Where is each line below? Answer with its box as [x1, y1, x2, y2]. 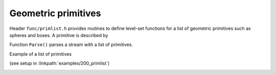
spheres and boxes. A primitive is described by [9, 32, 108, 38]
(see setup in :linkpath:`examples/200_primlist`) [9, 60, 110, 66]
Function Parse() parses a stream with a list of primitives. [9, 42, 133, 48]
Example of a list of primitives [9, 51, 72, 57]
